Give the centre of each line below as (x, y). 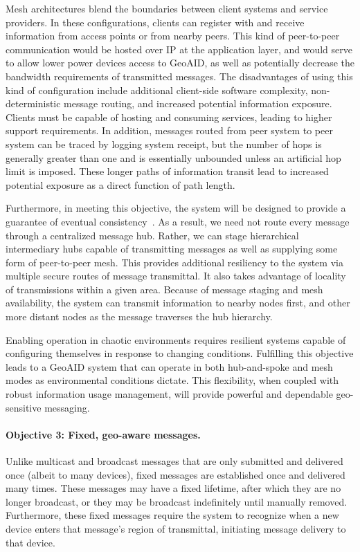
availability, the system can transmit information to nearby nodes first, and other (178, 303)
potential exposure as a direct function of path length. (120, 184)
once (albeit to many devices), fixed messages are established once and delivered (175, 474)
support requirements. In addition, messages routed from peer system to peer (169, 130)
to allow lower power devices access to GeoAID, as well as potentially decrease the (180, 63)
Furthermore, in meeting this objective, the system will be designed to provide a (176, 208)
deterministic (33, 103)
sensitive (24, 407)
